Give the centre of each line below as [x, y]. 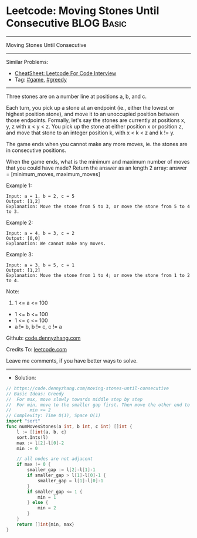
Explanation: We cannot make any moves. [56, 243]
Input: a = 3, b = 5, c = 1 [40, 265]
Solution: [25, 377]
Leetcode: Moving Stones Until [83, 11]
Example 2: [20, 222]
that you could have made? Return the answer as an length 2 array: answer [97, 168]
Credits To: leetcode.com [37, 349]
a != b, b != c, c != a [38, 326]
